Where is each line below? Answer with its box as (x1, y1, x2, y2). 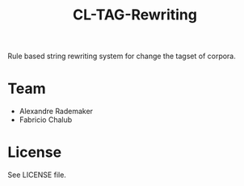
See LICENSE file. (7, 170, 66, 180)
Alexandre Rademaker (19, 107, 94, 116)
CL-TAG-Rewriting (73, 6, 197, 24)
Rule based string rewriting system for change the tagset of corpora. (7, 51, 236, 61)
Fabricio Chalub (19, 115, 73, 125)
